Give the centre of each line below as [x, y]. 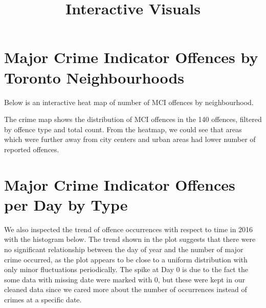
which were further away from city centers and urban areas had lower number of [130, 139]
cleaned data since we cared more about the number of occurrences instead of [126, 289]
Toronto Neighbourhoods [94, 77]
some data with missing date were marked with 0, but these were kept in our [125, 279]
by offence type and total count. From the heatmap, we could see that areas [123, 129]
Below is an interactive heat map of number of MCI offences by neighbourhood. [129, 102]
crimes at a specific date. [43, 299]
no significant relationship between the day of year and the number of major [124, 249]
